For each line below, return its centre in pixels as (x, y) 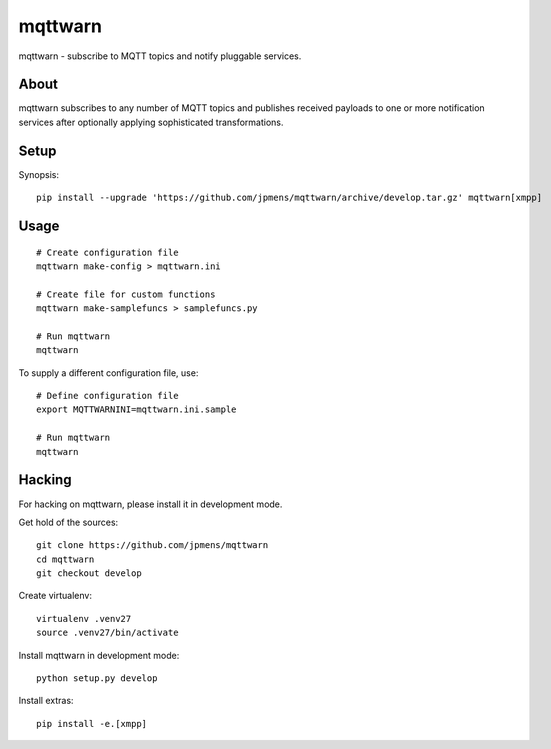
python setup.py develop (97, 678)
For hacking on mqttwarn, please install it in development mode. (150, 504)
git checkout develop (89, 573)
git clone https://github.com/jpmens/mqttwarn (152, 545)
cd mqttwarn (65, 559)
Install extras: (46, 701)
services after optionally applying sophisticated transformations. (151, 122)
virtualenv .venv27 (84, 618)
